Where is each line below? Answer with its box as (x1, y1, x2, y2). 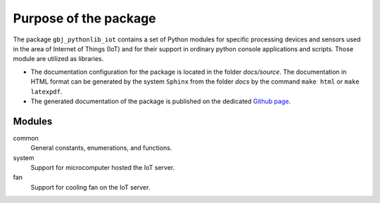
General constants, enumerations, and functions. (30, 144, 172, 152)
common (13, 133, 39, 142)
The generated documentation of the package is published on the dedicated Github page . (30, 97, 291, 105)
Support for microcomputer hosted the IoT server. (30, 163, 175, 171)
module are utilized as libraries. (13, 55, 104, 63)
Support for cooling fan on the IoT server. (30, 183, 151, 191)
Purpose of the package (13, 11, 156, 26)
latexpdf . (30, 87, 63, 96)
